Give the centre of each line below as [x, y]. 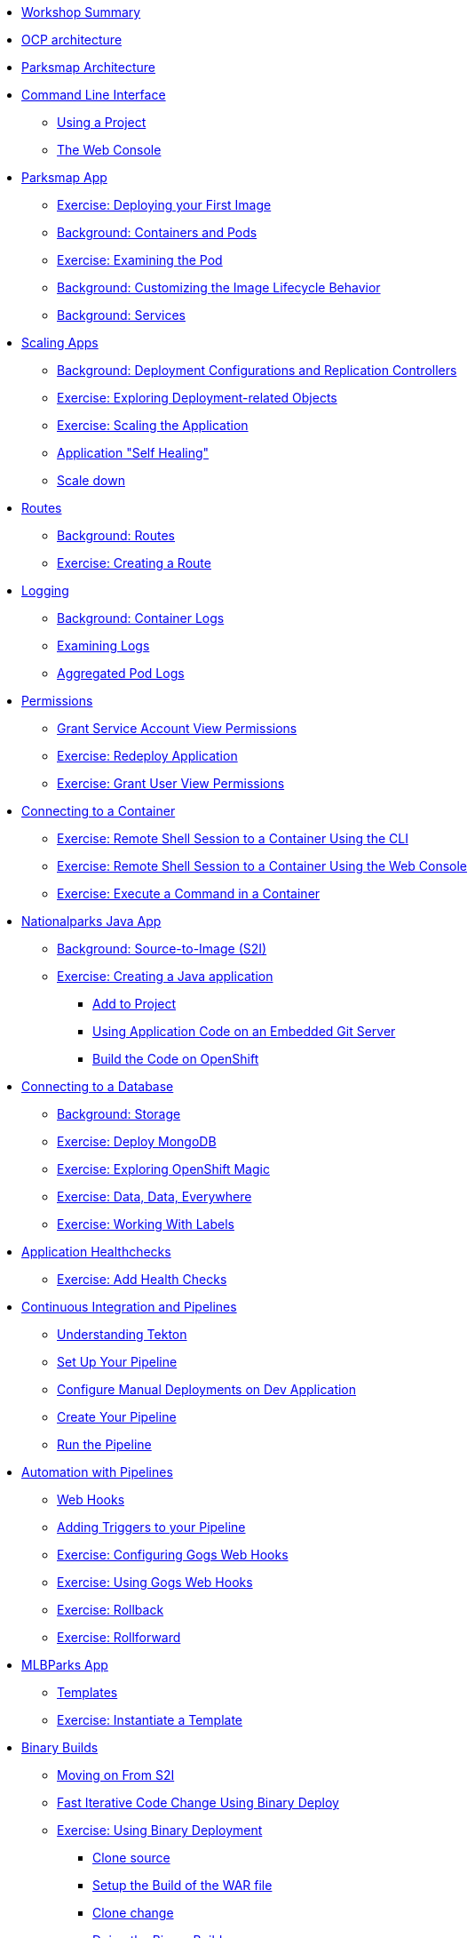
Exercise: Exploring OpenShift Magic [163, 1169]
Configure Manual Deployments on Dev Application [207, 1389]
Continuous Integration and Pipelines [129, 1307]
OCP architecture [72, 40]
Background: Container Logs [141, 618]
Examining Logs [103, 646]
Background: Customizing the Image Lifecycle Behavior [219, 287]
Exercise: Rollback [111, 1610]
